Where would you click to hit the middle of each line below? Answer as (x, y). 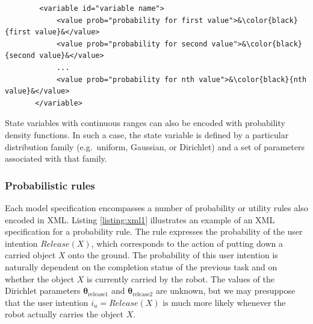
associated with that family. (56, 158)
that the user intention (47, 302)
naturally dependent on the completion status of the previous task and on (141, 266)
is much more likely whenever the (224, 302)
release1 (98, 294)
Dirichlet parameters (43, 291)
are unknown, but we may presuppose (225, 291)
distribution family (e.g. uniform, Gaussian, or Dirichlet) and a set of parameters (155, 146)
